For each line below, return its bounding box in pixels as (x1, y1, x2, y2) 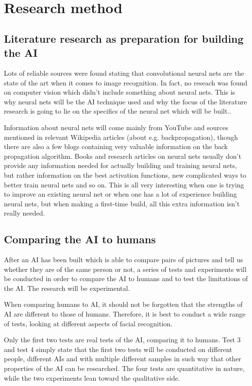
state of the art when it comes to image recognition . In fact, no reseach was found (4, 77, 248, 87)
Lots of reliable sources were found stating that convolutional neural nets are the (4, 67, 244, 78)
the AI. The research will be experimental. (4, 283, 130, 293)
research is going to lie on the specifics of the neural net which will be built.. (4, 106, 232, 116)
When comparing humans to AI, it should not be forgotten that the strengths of (4, 299, 243, 309)
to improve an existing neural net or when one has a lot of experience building (4, 189, 237, 199)
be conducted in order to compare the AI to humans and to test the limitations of (4, 273, 248, 284)
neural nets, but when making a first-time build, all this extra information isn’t (4, 198, 240, 208)
